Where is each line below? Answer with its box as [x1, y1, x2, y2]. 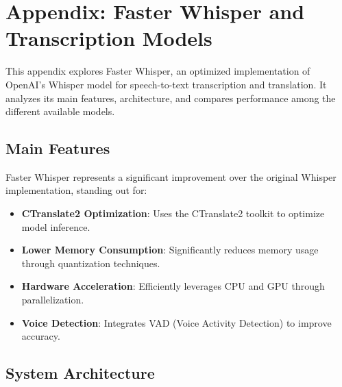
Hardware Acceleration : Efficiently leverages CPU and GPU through [21, 279, 325, 293]
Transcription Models [5, 24, 212, 52]
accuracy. [21, 329, 60, 343]
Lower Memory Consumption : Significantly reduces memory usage [21, 242, 319, 257]
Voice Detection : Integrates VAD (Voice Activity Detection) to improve [21, 315, 332, 329]
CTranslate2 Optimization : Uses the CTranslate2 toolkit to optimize [21, 206, 325, 221]
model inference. [21, 219, 90, 234]
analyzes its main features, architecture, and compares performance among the [5, 90, 336, 105]
